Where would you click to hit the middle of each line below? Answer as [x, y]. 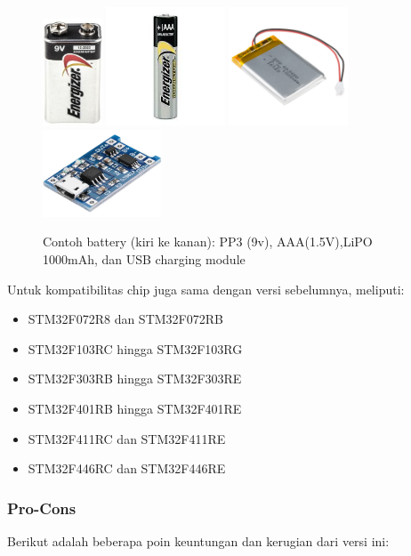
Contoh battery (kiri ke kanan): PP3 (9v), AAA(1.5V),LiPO [208, 242]
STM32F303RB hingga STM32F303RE [135, 379]
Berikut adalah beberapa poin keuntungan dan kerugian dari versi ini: [198, 541]
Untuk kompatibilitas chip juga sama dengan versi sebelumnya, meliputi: [206, 289]
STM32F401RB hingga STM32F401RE [135, 409]
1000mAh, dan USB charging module [144, 259]
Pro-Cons [42, 508]
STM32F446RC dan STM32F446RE [127, 468]
